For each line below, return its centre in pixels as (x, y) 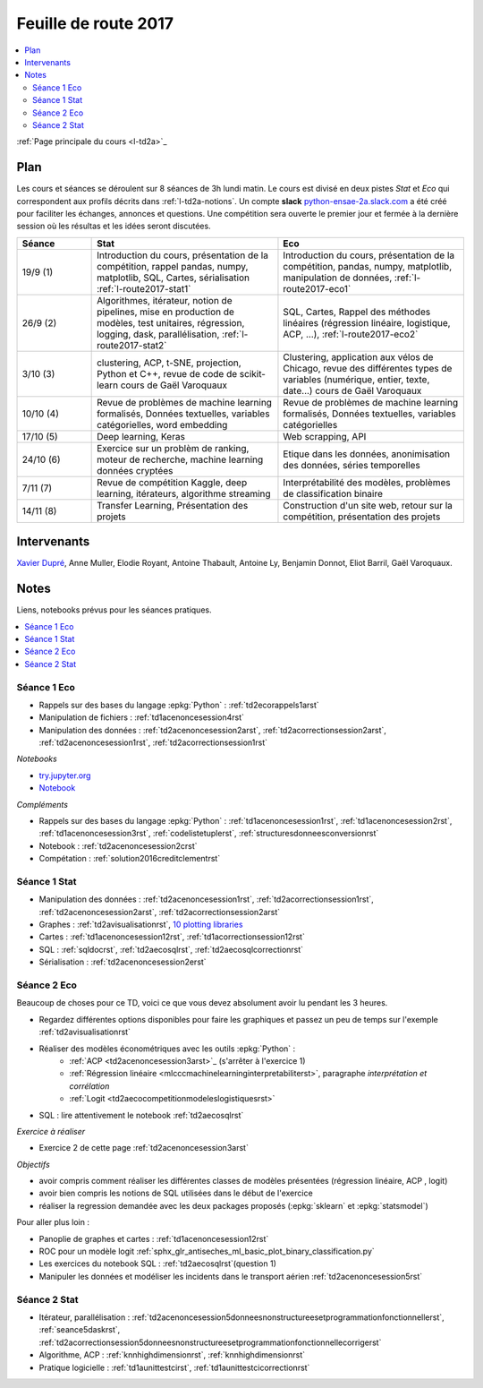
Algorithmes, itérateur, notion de (165, 300)
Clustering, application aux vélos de (358, 356)
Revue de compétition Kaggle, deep (172, 482)
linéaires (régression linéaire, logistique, (367, 322)
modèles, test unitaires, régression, (171, 322)
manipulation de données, (338, 278)
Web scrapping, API (325, 436)
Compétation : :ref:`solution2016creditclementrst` (130, 859)
